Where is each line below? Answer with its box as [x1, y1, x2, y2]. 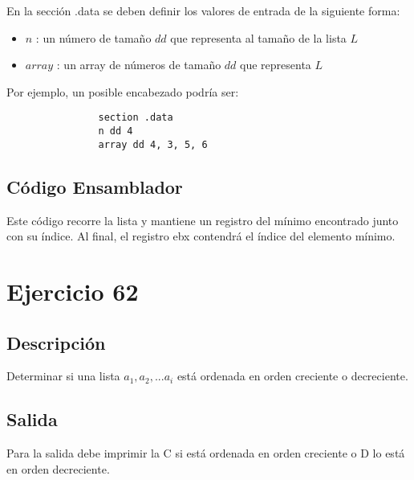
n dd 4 [98, 125, 133, 137]
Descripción [6, 330, 106, 355]
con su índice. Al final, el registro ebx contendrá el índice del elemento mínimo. [6, 228, 396, 244]
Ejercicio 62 [6, 274, 139, 307]
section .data [98, 112, 173, 124]
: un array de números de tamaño [56, 56, 221, 73]
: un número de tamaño [35, 29, 152, 46]
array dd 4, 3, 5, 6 [98, 138, 208, 150]
